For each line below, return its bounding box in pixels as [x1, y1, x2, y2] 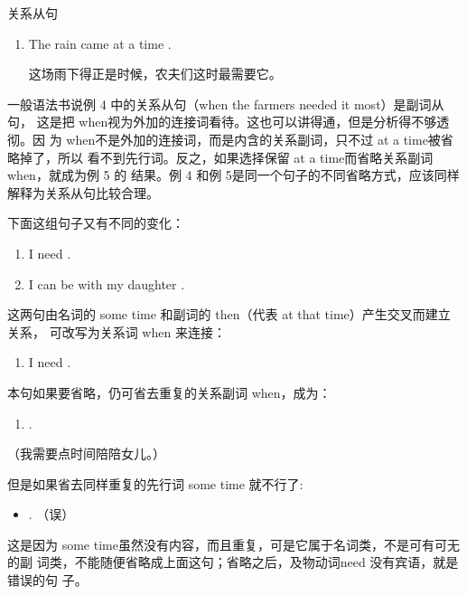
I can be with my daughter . [28, 274, 185, 293]
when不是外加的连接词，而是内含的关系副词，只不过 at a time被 [66, 129, 441, 148]
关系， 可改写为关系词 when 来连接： [7, 322, 226, 341]
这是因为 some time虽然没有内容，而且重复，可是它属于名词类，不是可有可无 [7, 534, 460, 553]
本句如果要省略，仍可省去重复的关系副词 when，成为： [7, 382, 332, 401]
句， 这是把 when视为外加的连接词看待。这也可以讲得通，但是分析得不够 [7, 112, 437, 131]
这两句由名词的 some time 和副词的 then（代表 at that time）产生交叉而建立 [7, 305, 451, 324]
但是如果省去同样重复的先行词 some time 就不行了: [7, 474, 304, 493]
